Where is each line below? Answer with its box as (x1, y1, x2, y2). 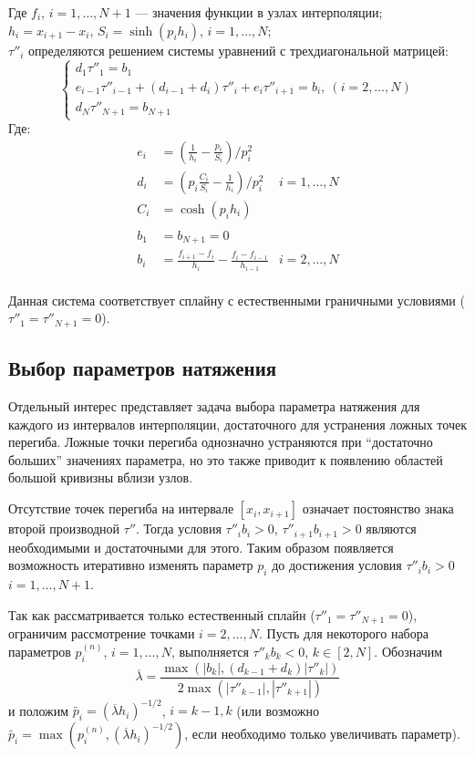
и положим (8, 700, 69, 720)
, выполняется (170, 641, 249, 660)
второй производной (8, 519, 120, 538)
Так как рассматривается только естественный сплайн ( (8, 605, 315, 624)
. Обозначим (374, 641, 443, 660)
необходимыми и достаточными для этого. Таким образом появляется (8, 537, 394, 556)
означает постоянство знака (302, 499, 454, 518)
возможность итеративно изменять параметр (8, 555, 253, 575)
